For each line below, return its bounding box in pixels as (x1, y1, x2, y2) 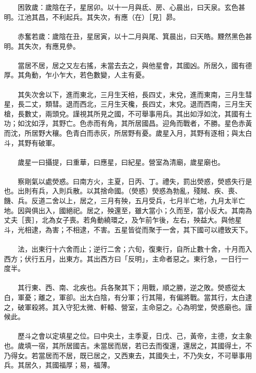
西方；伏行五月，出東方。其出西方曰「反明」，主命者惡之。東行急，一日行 (4, 253, 242, 263)
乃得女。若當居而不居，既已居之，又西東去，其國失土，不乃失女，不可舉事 (4, 350, 245, 360)
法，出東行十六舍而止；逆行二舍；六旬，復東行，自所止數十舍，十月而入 (17, 244, 252, 254)
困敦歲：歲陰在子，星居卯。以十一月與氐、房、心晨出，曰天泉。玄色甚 (17, 2, 245, 12)
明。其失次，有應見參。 (4, 40, 80, 51)
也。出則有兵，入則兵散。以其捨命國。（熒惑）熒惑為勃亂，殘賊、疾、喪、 (4, 186, 242, 196)
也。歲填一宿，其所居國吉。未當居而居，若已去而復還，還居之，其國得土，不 (4, 340, 252, 350)
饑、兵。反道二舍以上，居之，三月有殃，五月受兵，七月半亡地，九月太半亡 (4, 195, 245, 206)
